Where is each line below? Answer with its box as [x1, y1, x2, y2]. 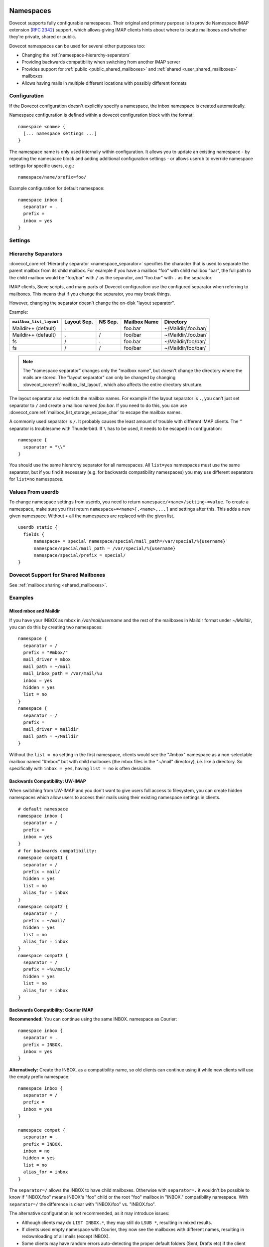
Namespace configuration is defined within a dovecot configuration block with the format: [9, 112, 194, 118]
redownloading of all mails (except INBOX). [21, 1234, 110, 1240]
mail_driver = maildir [23, 726, 79, 732]
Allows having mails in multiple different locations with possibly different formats [21, 80, 187, 86]
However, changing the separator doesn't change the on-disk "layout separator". [9, 300, 175, 306]
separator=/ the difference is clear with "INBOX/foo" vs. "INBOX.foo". [9, 1201, 156, 1207]
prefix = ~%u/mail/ [23, 967, 71, 972]
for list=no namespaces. [9, 476, 64, 482]
